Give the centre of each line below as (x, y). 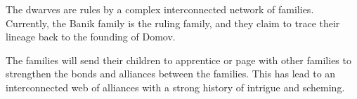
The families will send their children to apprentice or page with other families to (178, 60)
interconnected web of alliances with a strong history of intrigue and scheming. (175, 87)
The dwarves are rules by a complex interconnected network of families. (160, 9)
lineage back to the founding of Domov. (91, 37)
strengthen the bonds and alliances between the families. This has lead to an (171, 74)
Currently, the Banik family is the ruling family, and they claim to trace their (173, 23)
